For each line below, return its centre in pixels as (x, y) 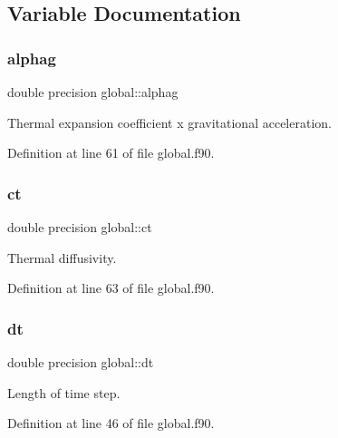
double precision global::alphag (93, 92)
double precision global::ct (80, 227)
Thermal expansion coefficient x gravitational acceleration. (169, 122)
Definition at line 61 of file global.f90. (111, 153)
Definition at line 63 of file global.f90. (111, 288)
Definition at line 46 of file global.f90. (111, 423)
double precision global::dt (81, 362)
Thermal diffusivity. (62, 257)
